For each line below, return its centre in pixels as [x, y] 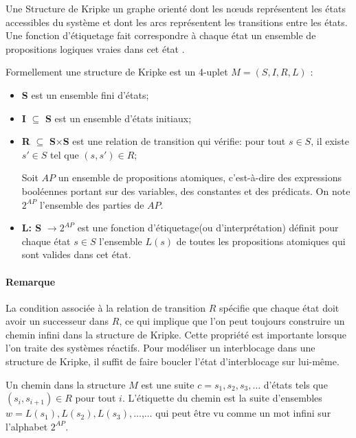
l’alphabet [27, 426]
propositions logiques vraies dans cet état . [95, 48]
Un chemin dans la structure [66, 384]
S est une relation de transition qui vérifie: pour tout [174, 141]
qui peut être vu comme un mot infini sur [243, 413]
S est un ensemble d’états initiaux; [118, 118]
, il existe [330, 141]
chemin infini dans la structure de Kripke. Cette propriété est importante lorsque [176, 334]
